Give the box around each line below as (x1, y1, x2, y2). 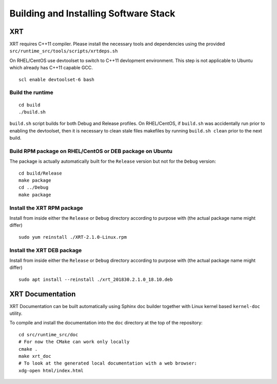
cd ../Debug (18, 185, 49, 190)
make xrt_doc (18, 353, 51, 359)
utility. (9, 310, 23, 316)
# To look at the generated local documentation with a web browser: (18, 360, 197, 367)
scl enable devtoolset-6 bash (18, 76, 95, 82)
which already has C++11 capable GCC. (9, 65, 93, 71)
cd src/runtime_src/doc (18, 332, 78, 337)
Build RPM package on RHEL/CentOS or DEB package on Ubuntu (9, 147, 173, 155)
